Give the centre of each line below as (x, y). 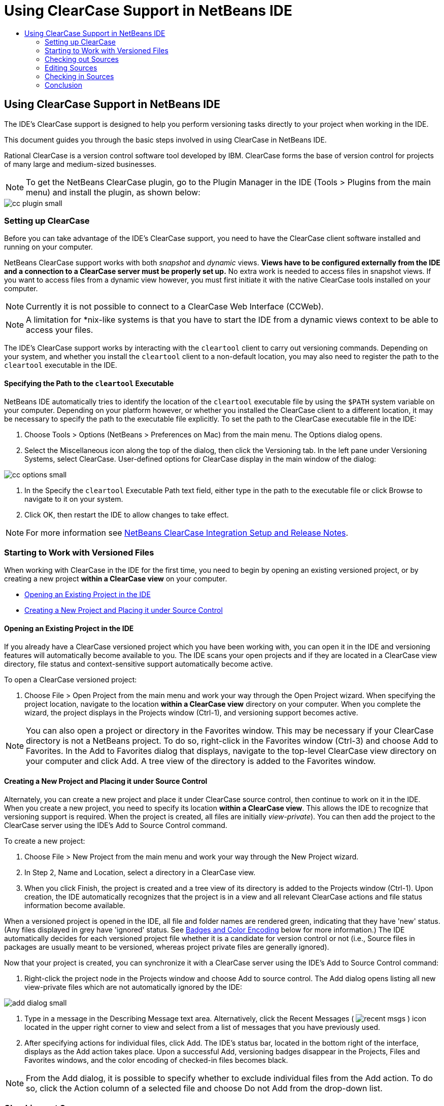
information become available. (75, 905)
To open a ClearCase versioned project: (71, 679)
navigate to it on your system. (74, 499)
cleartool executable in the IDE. (61, 365)
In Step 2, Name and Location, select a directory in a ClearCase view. (140, 872)
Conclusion (64, 85)
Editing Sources (71, 67)
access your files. (60, 330)
